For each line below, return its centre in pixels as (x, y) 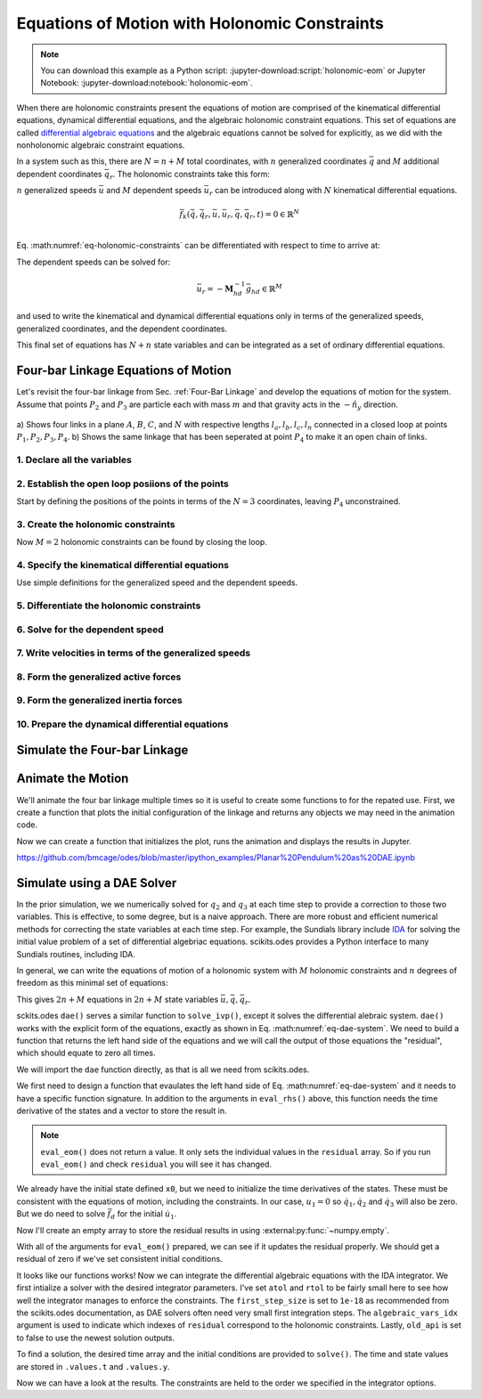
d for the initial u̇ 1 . (143, 1215)
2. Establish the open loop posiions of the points (122, 484)
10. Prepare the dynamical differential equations (122, 724)
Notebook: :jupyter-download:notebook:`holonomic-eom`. (147, 83)
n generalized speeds (57, 191)
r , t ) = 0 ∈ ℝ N (275, 215)
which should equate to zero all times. (86, 1053)
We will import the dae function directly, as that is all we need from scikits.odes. (163, 1070)
